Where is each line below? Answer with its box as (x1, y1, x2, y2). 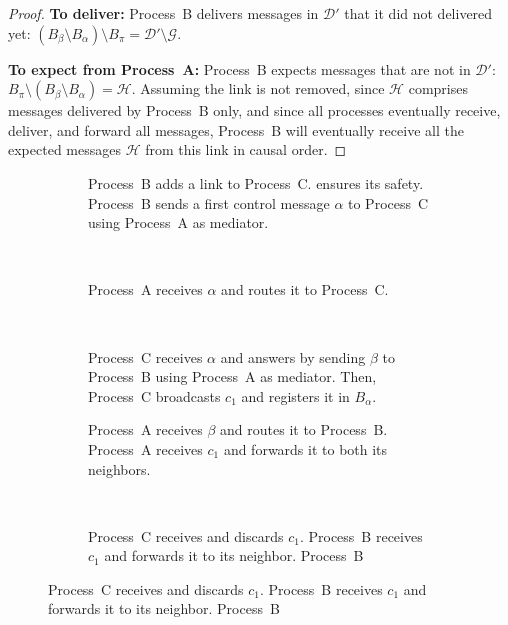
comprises (408, 78, 468, 99)
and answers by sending (220, 346, 366, 367)
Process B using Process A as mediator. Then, (88, 366, 377, 387)
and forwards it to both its (223, 438, 388, 459)
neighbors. (88, 458, 151, 479)
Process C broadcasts (88, 385, 221, 406)
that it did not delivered (344, 3, 493, 23)
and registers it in (241, 385, 350, 406)
